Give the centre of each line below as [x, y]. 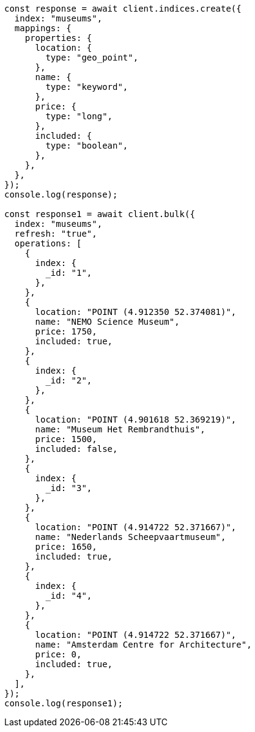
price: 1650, [66, 547]
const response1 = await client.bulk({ [100, 214]
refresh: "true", [56, 234]
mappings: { [43, 28]
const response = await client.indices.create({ [123, 9]
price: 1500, [66, 439]
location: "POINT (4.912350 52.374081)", [136, 312]
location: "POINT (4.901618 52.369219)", [136, 420]
